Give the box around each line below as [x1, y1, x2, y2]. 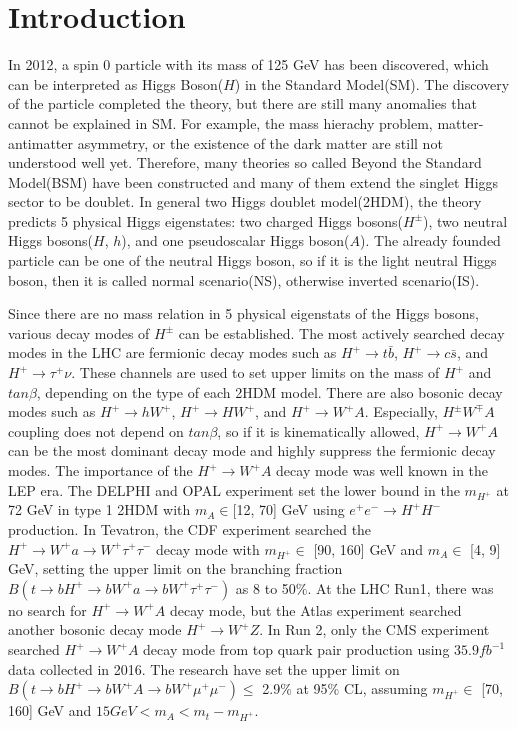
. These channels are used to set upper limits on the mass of [71, 362, 440, 383]
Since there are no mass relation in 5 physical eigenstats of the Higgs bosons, [8, 303, 479, 324]
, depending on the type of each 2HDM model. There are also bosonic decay [36, 381, 503, 402]
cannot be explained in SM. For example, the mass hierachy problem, [8, 112, 433, 133]
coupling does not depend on [8, 420, 184, 441]
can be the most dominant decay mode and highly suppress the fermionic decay [8, 440, 496, 461]
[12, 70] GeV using [232, 499, 345, 520]
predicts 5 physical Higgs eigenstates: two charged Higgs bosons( [8, 210, 403, 231]
